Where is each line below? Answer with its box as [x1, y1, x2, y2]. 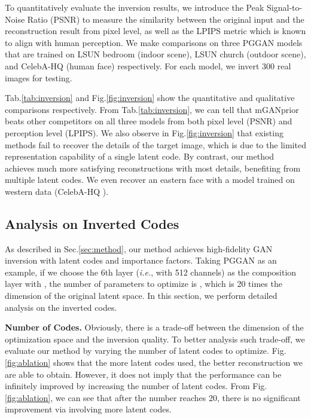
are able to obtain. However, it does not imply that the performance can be [5, 368, 282, 380]
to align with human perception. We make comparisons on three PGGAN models [5, 36, 303, 48]
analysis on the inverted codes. [5, 301, 117, 313]
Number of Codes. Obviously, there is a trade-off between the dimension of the [5, 321, 304, 334]
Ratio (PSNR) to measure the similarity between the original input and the [27, 13, 304, 25]
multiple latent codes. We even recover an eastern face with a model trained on [5, 173, 295, 186]
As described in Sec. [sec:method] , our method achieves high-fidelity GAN [5, 242, 273, 255]
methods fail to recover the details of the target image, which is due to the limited [5, 138, 306, 151]
